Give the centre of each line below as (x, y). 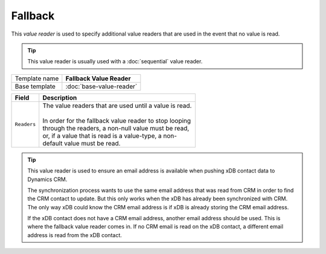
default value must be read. (81, 143)
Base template (35, 86)
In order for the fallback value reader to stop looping (117, 121)
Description (60, 98)
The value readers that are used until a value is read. (117, 106)
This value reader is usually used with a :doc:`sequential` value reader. (115, 62)
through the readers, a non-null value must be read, (116, 128)
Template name (37, 78)
